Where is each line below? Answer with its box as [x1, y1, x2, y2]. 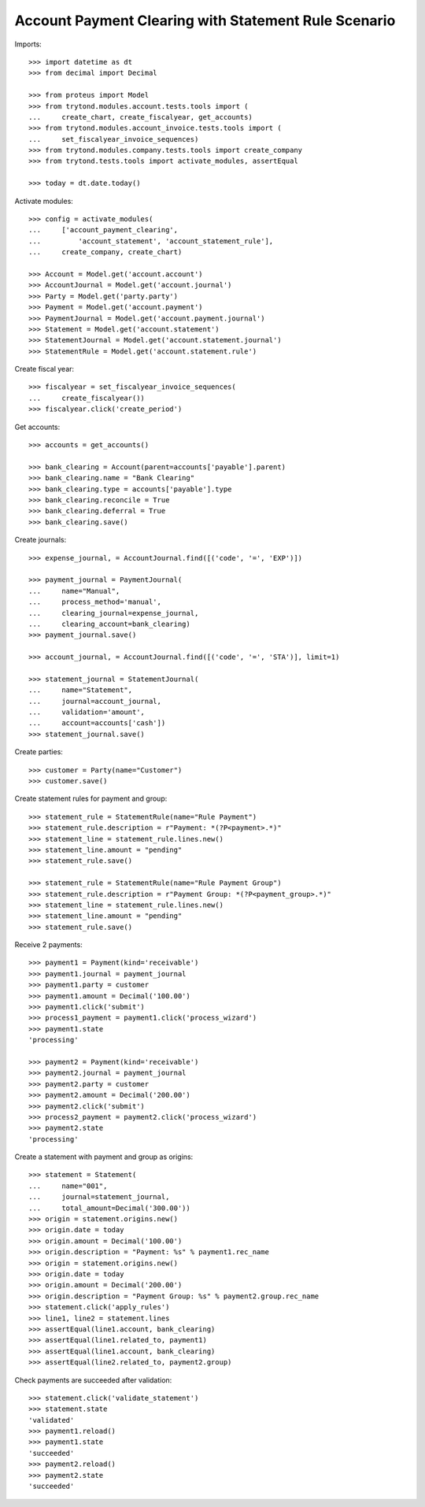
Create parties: [14, 747, 63, 757]
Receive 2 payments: [14, 940, 83, 950]
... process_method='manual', [28, 598, 161, 606]
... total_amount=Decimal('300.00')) [28, 1203, 190, 1213]
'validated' [28, 1416, 75, 1424]
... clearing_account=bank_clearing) [28, 619, 190, 628]
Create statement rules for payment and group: [14, 794, 168, 803]
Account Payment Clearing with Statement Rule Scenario [14, 12, 396, 29]
